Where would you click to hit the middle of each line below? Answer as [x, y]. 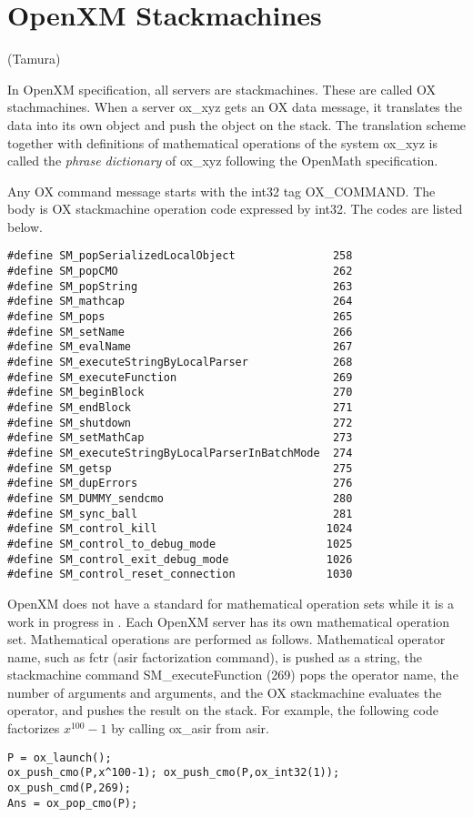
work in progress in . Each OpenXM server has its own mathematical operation [229, 621]
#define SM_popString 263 [180, 286]
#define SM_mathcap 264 [180, 302]
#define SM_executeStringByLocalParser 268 [180, 363]
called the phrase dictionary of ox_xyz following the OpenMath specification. [223, 161]
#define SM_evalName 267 [180, 347]
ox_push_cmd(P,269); [70, 787]
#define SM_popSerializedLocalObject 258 [180, 256]
